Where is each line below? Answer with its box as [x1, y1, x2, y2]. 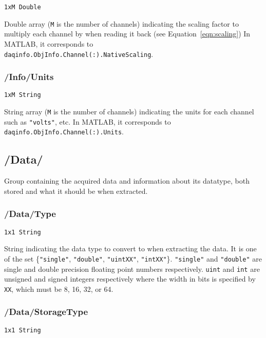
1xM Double [4, 4, 41, 11]
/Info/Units [4, 70, 54, 83]
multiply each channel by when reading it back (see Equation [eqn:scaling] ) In [4, 28, 251, 39]
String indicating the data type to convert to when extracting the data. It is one [4, 243, 257, 254]
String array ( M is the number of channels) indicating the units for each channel [4, 106, 254, 117]
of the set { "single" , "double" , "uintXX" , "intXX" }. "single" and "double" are [4, 253, 262, 264]
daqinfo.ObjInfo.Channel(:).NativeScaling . [4, 48, 154, 59]
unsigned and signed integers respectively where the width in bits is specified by [4, 273, 256, 284]
